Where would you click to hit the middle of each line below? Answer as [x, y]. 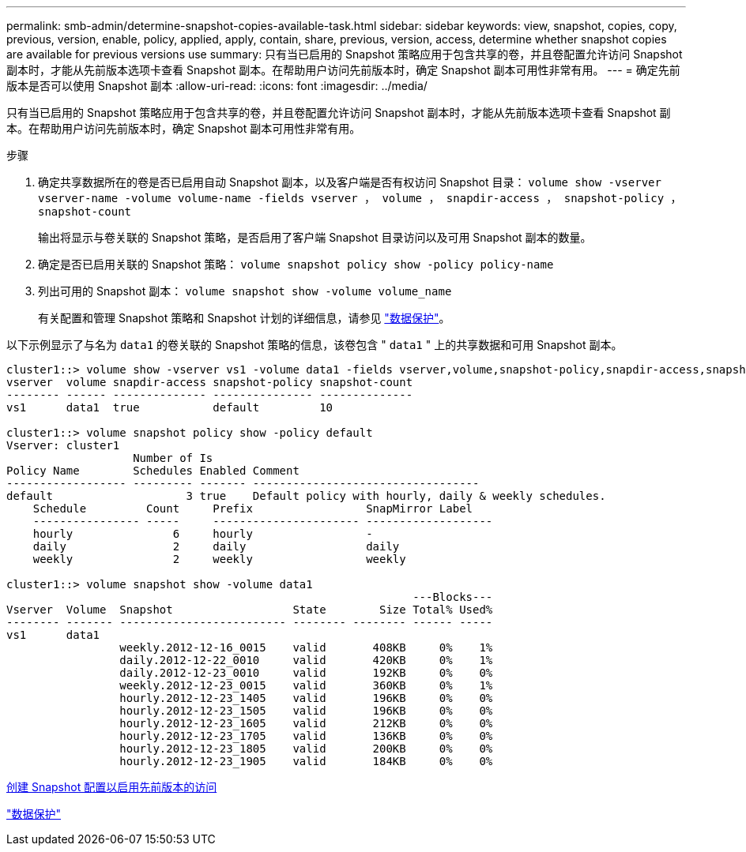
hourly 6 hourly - [203, 534]
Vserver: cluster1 [63, 445]
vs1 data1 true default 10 [170, 407]
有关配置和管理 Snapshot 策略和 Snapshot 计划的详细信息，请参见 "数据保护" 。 [244, 318]
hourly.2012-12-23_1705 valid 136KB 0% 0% [306, 736]
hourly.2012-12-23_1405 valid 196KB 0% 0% [306, 698]
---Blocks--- [453, 597]
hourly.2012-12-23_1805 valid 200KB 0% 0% [306, 749]
